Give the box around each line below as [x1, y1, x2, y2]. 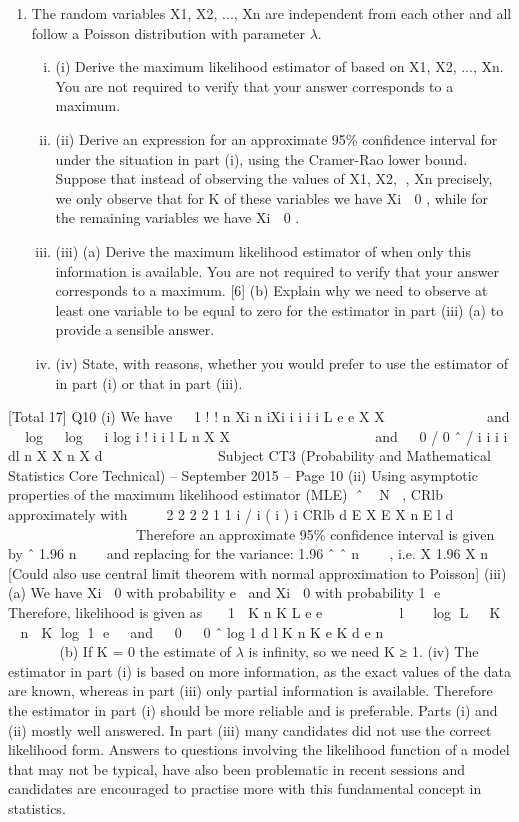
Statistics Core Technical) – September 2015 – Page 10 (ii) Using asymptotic [8, 464, 478, 485]
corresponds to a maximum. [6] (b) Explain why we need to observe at [55, 280, 488, 301]
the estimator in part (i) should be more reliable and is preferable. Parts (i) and [8, 700, 498, 720]
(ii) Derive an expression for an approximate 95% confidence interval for [55, 128, 498, 149]
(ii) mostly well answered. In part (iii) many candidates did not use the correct [8, 719, 492, 740]
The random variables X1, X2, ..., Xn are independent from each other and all [31, 3, 512, 23]
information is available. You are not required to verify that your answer [55, 260, 499, 281]
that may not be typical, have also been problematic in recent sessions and [8, 758, 465, 779]
